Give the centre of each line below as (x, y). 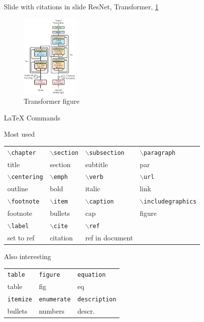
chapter (24, 153)
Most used (19, 134)
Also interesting (28, 256)
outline (18, 189)
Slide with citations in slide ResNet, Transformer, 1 (81, 6)
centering (27, 177)
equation (91, 275)
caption (102, 202)
